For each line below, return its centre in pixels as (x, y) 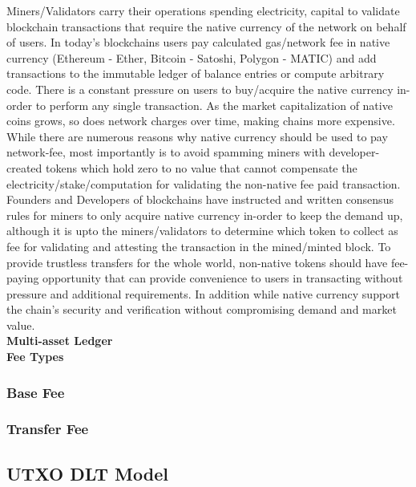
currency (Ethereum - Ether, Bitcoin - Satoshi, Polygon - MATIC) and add (192, 57)
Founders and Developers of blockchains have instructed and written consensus (200, 199)
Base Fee (36, 392)
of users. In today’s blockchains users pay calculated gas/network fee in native (198, 42)
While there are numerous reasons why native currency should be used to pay (197, 136)
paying (23, 278)
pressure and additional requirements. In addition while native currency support (204, 293)
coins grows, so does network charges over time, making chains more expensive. (201, 121)
